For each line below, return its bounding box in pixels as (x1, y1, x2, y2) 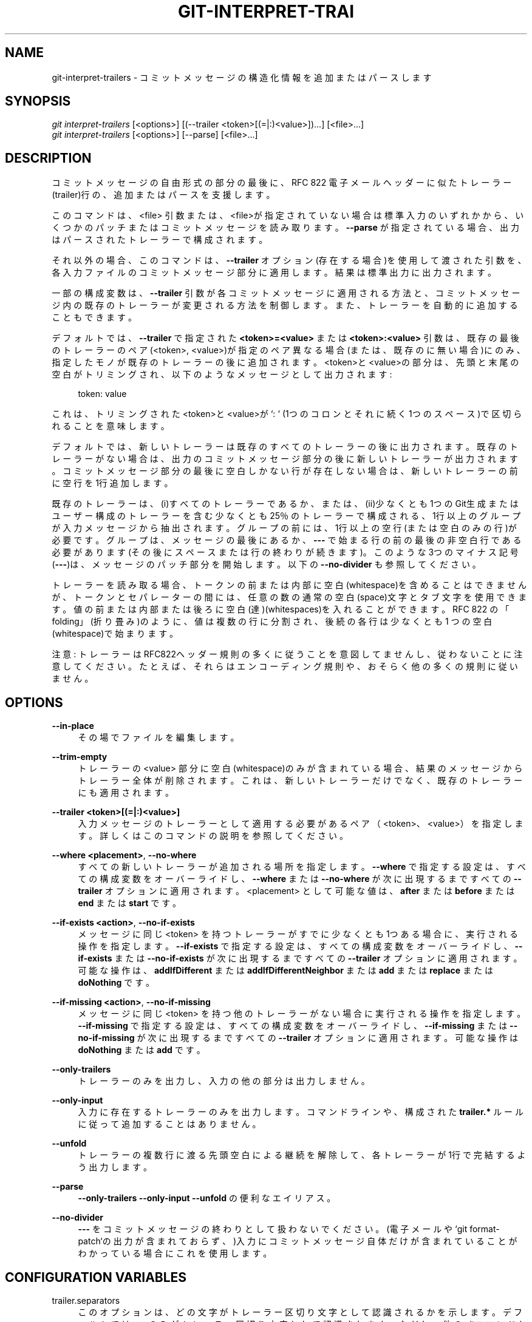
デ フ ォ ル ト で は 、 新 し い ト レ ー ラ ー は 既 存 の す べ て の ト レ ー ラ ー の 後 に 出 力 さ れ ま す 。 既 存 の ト (52, 441, 518, 452)
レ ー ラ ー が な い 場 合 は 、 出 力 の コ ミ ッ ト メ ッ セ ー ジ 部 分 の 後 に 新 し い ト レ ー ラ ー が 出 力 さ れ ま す (52, 453, 518, 464)
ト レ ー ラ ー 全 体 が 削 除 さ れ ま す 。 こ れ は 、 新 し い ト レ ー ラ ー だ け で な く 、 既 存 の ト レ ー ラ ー (78, 775, 522, 786)
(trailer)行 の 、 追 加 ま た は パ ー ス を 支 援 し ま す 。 (52, 189, 275, 200)
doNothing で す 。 (78, 977, 155, 988)
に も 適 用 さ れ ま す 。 (78, 787, 174, 798)
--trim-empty (52, 751, 107, 762)
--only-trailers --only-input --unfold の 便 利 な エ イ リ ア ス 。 (78, 1193, 336, 1204)
